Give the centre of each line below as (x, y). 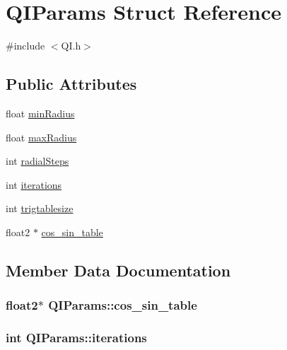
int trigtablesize (40, 208)
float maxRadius (41, 137)
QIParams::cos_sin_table (123, 305)
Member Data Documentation (118, 270)
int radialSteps (37, 161)
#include (25, 46)
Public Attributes (71, 84)
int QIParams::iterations (76, 338)
